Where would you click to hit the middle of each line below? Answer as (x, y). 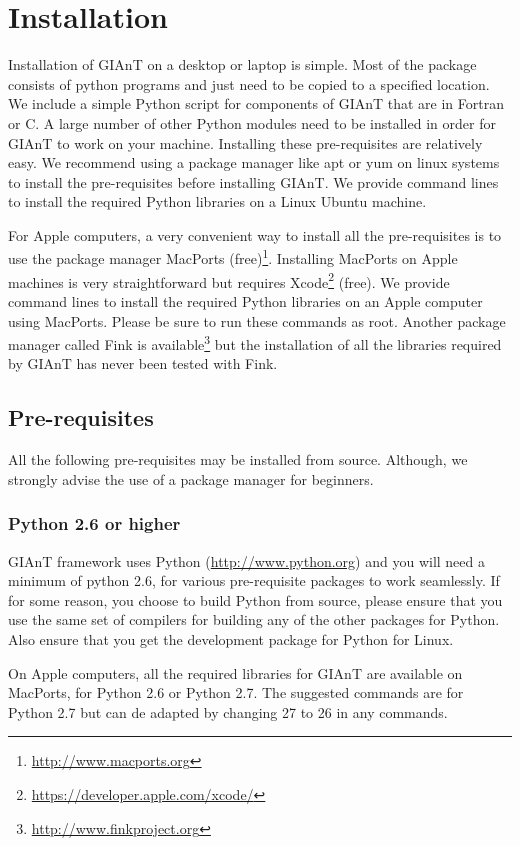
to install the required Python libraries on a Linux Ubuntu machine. (217, 201)
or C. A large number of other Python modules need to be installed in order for (252, 122)
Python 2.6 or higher (94, 523)
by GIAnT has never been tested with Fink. (143, 363)
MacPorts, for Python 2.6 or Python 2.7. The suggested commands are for (236, 692)
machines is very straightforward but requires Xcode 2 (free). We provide (229, 280)
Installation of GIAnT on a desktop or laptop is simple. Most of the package (242, 64)
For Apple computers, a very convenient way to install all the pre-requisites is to (255, 234)
